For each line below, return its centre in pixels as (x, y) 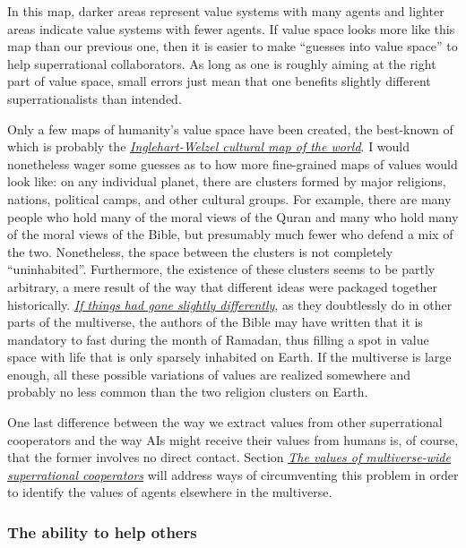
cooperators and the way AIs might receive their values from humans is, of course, (233, 439)
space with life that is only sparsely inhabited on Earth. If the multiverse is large (229, 357)
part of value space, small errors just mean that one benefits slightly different (219, 81)
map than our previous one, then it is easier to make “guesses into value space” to (233, 46)
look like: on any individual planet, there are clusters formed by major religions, (227, 181)
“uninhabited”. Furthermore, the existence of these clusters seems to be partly (221, 269)
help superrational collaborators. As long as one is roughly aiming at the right (222, 63)
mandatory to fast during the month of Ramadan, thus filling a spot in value (218, 339)
